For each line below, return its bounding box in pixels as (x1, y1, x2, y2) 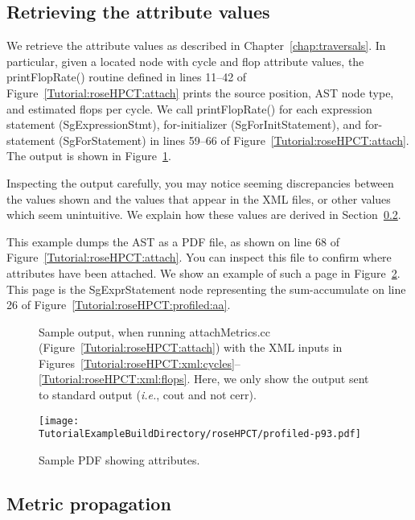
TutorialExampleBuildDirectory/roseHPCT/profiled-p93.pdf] (39, 428, 361, 440)
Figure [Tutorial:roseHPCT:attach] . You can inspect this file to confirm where (6, 249, 392, 266)
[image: (39, 415, 80, 427)
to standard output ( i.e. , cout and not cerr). (39, 386, 257, 403)
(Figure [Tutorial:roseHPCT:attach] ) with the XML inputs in (39, 339, 343, 356)
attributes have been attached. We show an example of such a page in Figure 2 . (6, 264, 401, 281)
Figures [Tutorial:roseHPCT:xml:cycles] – (39, 354, 240, 371)
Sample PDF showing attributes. (39, 451, 200, 468)
